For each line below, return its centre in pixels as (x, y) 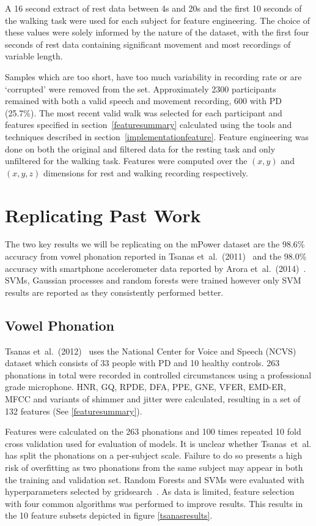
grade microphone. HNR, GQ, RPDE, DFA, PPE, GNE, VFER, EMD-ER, (146, 387)
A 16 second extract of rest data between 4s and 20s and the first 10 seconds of (153, 8)
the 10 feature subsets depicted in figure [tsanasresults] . (109, 515)
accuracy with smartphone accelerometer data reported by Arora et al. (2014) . (156, 268)
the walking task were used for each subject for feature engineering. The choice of (157, 20)
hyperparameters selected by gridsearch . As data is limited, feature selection (150, 491)
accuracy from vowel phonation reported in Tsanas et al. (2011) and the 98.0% (156, 256)
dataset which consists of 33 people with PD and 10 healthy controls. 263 (142, 363)
